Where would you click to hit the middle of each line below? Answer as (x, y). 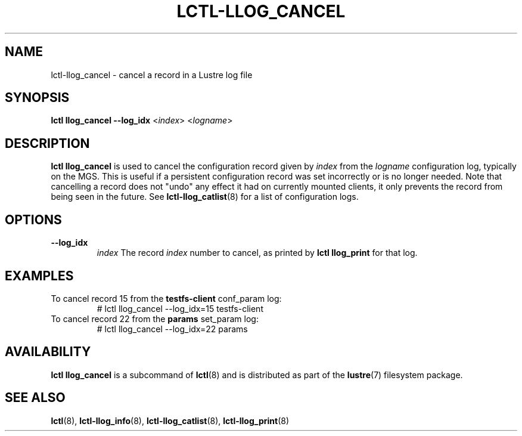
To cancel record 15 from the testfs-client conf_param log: (166, 298)
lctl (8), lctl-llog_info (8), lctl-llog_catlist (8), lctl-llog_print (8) (170, 420)
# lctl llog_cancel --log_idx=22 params (172, 329)
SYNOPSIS (37, 98)
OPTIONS (33, 219)
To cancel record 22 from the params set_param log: (155, 319)
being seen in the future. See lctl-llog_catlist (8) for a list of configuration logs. (205, 197)
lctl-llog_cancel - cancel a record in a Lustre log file (152, 75)
